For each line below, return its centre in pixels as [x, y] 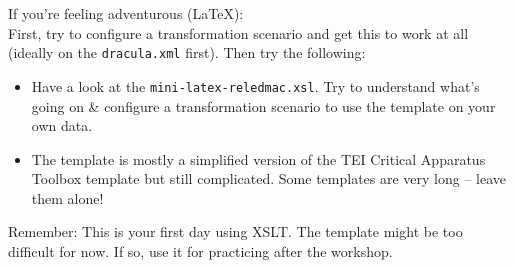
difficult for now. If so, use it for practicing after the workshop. [200, 251]
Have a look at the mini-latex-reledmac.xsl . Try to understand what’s [255, 85]
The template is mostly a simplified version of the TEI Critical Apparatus [258, 158]
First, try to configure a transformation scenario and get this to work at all [238, 32]
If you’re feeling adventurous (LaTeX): [126, 13]
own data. [62, 125]
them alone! [67, 197]
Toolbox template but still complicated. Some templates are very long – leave [269, 178]
